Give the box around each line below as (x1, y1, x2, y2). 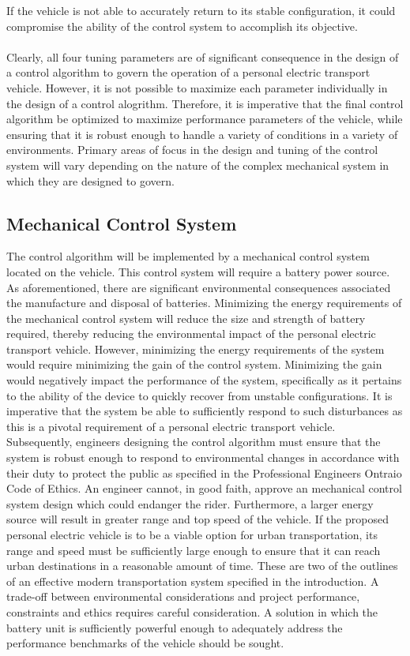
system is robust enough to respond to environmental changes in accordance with (6, 449, 400, 466)
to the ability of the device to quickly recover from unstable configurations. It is (6, 387, 393, 403)
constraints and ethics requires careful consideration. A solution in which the (6, 603, 378, 620)
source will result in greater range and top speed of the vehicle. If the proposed (6, 511, 389, 527)
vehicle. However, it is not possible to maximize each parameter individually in (6, 79, 388, 96)
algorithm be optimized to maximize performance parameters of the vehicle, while (6, 111, 403, 127)
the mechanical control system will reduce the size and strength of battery (6, 309, 366, 326)
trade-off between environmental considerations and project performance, (6, 588, 360, 605)
